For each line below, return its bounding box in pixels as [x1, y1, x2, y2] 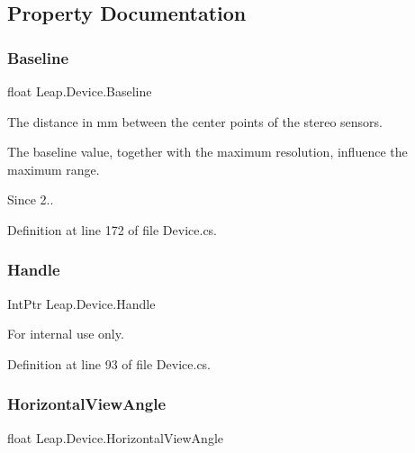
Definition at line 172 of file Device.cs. [7, 220, 218, 239]
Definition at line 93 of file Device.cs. [7, 354, 212, 373]
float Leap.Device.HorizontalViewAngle [7, 428, 223, 447]
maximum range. [7, 159, 100, 178]
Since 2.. [7, 190, 54, 209]
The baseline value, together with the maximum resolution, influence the [7, 142, 408, 161]
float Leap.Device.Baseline [7, 82, 152, 100]
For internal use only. [7, 324, 124, 343]
